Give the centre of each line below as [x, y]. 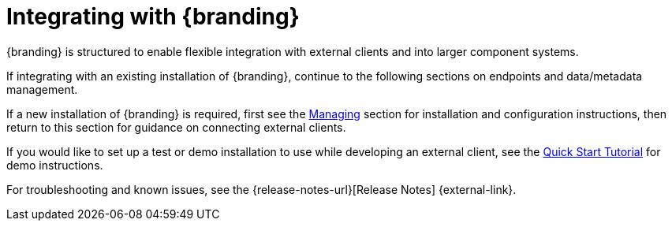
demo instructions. [55, 165]
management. [42, 89]
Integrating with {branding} [153, 17]
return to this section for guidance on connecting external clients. [176, 127]
